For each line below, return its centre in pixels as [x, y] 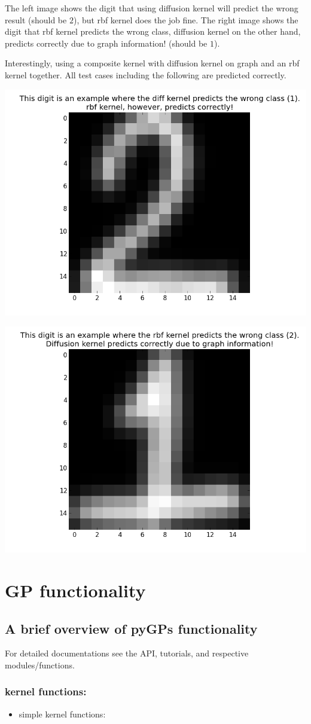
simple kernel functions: [62, 714]
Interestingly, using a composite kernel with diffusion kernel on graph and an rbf [152, 63]
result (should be [36, 19]
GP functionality [75, 590]
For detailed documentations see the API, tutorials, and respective [127, 653]
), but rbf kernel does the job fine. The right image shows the [186, 19]
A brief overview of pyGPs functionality [131, 628]
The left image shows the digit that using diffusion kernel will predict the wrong [152, 8]
